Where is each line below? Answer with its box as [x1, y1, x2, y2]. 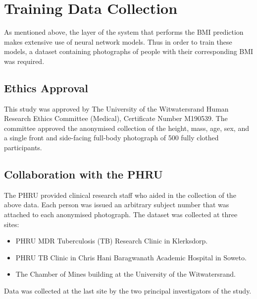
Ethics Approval [4, 80, 88, 95]
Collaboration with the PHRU [4, 167, 163, 182]
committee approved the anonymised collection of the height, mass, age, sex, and [4, 122, 249, 133]
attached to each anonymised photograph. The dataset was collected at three [4, 209, 238, 220]
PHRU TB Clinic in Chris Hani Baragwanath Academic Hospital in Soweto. [15, 252, 247, 262]
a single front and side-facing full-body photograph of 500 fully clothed [4, 132, 219, 143]
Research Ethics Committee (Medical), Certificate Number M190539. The [4, 113, 228, 123]
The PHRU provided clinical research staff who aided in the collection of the [4, 189, 236, 200]
